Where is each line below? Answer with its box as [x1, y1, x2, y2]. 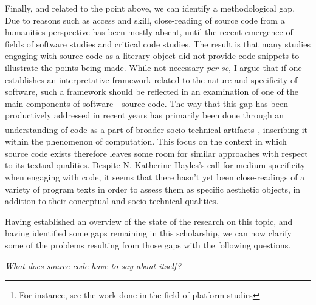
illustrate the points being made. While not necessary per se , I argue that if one [5, 61, 302, 74]
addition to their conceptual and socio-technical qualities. [5, 194, 219, 207]
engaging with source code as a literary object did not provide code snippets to [5, 49, 300, 62]
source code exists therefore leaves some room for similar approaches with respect [5, 146, 308, 159]
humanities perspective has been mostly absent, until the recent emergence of [5, 26, 293, 38]
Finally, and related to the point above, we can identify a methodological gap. [5, 2, 295, 14]
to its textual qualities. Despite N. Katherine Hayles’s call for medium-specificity [5, 159, 306, 171]
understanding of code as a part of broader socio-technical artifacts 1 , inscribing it [5, 121, 308, 135]
